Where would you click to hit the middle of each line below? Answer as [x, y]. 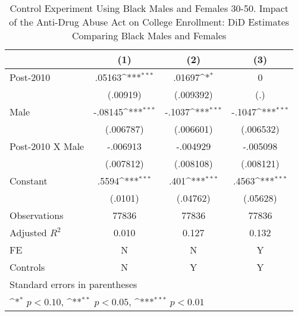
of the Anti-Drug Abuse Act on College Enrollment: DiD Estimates [149, 22]
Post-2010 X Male [47, 146]
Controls [27, 267]
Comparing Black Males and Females [149, 35]
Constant [29, 181]
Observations [37, 215]
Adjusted [28, 232]
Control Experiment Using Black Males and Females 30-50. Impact [149, 8]
